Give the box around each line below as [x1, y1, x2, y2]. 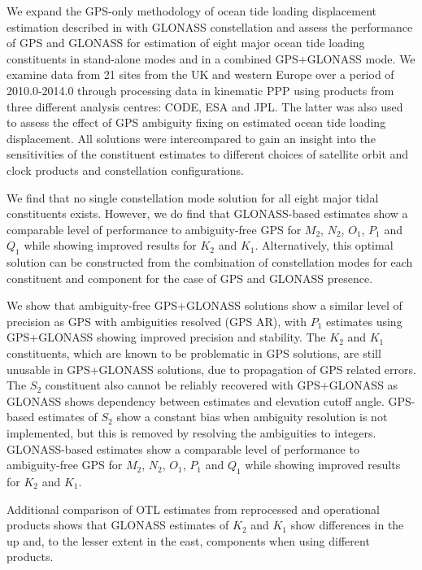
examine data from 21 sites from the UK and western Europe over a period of [7, 66, 394, 83]
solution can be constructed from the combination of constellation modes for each [7, 254, 413, 271]
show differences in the [290, 516, 404, 533]
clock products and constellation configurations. [7, 161, 245, 178]
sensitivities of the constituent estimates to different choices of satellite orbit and [7, 146, 409, 163]
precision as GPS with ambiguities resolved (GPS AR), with [7, 312, 307, 329]
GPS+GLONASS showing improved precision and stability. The [7, 329, 326, 346]
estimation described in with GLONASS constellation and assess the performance [7, 18, 413, 35]
